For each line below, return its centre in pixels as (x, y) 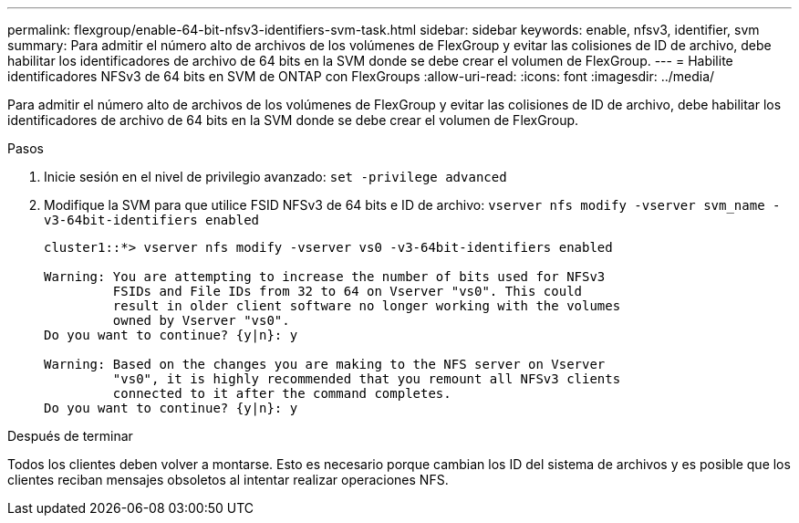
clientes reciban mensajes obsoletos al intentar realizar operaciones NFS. (228, 480)
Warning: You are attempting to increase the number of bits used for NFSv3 (325, 277)
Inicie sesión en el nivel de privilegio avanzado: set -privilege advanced (275, 177)
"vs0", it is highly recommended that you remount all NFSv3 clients (367, 379)
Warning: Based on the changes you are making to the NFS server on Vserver (325, 364)
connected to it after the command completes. (282, 393)
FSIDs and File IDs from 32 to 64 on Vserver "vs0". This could (348, 291)
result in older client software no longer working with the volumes (367, 306)
